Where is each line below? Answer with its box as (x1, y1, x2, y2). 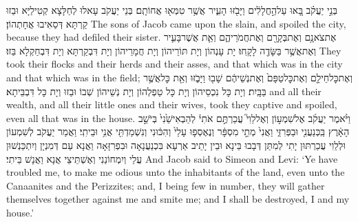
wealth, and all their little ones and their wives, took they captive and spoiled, (6, 97, 337, 112)
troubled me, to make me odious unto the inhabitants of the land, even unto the (6, 165, 345, 179)
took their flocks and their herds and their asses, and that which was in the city (6, 57, 343, 71)
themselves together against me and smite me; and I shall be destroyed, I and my (6, 192, 350, 206)
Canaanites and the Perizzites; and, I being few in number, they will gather (6, 178, 325, 192)
